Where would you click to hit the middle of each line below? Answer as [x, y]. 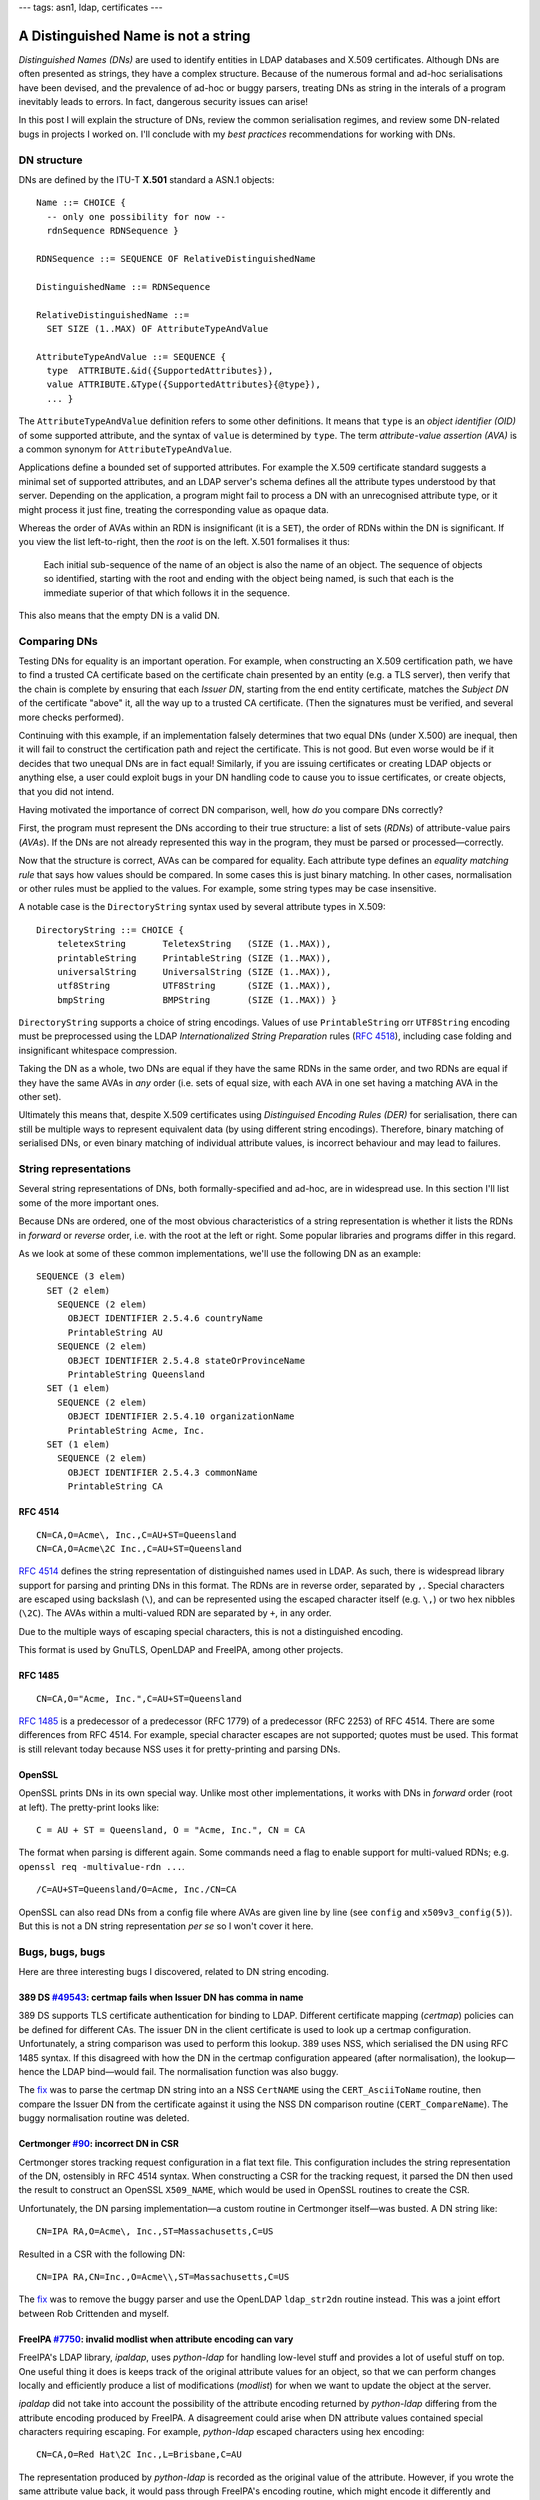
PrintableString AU [115, 1332]
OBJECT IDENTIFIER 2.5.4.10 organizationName [181, 1416]
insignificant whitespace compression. [98, 1050]
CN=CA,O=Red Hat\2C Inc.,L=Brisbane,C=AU [139, 2454]
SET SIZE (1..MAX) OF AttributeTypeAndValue [157, 328]
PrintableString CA [115, 1486]
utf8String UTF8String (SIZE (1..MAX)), [194, 986]
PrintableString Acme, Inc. [136, 1430]
